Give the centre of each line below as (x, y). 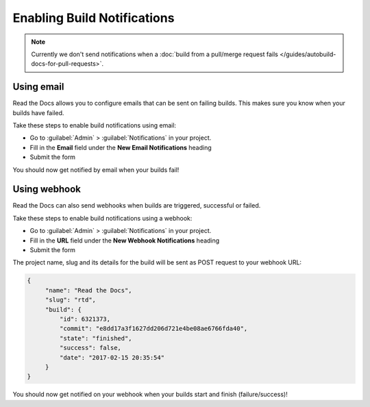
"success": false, (90, 348)
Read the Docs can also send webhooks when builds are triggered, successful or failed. (137, 206)
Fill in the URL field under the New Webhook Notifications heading (125, 241)
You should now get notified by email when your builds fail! (96, 170)
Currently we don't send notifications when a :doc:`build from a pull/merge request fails (155, 54)
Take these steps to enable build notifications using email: (95, 125)
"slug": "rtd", (70, 300)
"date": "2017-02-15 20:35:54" (112, 357)
